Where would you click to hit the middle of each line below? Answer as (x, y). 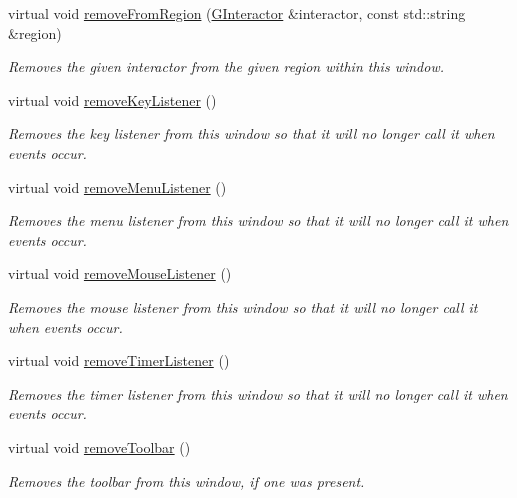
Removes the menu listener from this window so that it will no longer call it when (258, 220)
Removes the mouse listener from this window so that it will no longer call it (243, 306)
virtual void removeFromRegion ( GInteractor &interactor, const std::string (237, 13)
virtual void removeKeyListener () (112, 99)
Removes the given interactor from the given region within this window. (226, 66)
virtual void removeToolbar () (99, 446)
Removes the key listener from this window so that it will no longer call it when (251, 133)
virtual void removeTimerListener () (119, 360)
